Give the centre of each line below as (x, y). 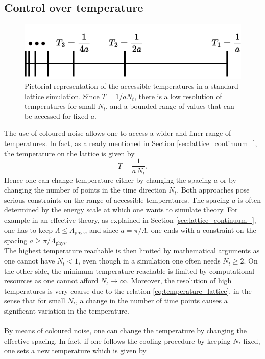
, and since (102, 230)
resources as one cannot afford (51, 281)
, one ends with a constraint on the (201, 230)
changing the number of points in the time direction (85, 190)
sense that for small (35, 301)
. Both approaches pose (213, 190)
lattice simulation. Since (62, 96)
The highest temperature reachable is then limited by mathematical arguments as (132, 250)
